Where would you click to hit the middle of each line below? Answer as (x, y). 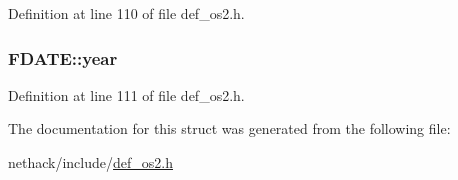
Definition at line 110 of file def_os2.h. (126, 13)
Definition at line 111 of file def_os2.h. (126, 94)
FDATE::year (63, 57)
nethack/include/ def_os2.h (90, 162)
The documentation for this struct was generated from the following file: (229, 128)
